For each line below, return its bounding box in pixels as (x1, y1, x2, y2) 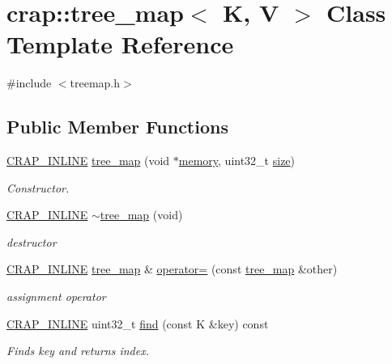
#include (6, 74, 52, 91)
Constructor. (6, 179, 70, 196)
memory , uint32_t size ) (178, 152, 296, 169)
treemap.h (70, 74, 121, 91)
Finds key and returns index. (6, 342, 149, 359)
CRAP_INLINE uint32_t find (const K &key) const (6, 315, 269, 332)
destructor (6, 233, 57, 250)
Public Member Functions (6, 114, 228, 139)
